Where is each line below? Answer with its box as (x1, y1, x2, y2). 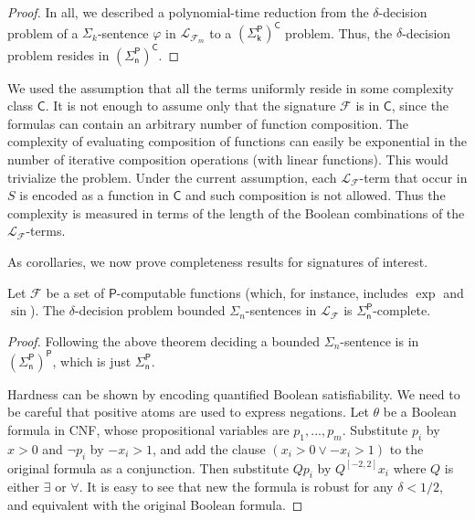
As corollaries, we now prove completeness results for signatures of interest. (7, 251, 428, 271)
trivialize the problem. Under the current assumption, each (7, 167, 337, 186)
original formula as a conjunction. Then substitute (7, 458, 289, 477)
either (7, 477, 40, 496)
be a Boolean (383, 402, 457, 421)
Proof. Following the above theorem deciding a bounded (7, 331, 321, 350)
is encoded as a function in (19, 186, 169, 205)
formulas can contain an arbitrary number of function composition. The (7, 113, 409, 133)
